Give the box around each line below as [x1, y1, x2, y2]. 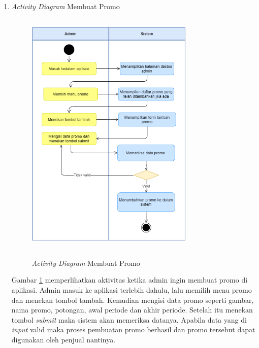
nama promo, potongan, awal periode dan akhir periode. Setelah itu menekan [11, 304, 253, 315]
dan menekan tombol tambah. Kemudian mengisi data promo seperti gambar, [11, 294, 254, 305]
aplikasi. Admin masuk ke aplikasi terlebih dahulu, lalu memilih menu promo [11, 284, 252, 295]
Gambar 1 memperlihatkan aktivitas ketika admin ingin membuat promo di [11, 274, 248, 285]
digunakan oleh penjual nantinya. [11, 334, 116, 344]
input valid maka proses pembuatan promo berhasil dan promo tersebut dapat [11, 324, 255, 335]
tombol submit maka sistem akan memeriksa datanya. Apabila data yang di [11, 314, 247, 325]
